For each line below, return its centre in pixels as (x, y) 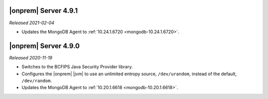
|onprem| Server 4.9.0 (44, 46)
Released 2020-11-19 (31, 57)
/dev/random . (37, 80)
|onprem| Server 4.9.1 (43, 11)
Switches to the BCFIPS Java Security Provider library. (77, 67)
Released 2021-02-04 (32, 23)
